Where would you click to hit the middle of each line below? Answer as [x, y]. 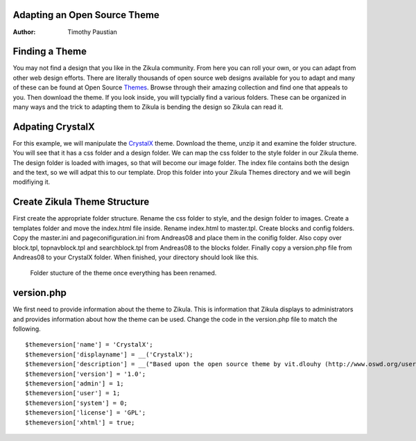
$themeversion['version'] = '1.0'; [86, 374]
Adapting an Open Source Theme [86, 15]
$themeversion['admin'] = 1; [75, 383]
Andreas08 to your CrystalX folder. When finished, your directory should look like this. [136, 257]
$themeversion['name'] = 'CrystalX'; [89, 345]
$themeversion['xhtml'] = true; [80, 422]
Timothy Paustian [93, 32]
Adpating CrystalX [54, 127]
